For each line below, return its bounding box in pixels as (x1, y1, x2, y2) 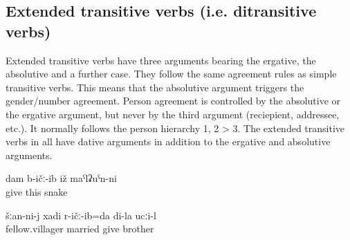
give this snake (6, 184, 68, 199)
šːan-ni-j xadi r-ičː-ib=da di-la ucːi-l (6, 207, 156, 222)
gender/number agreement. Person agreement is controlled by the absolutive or (6, 93, 341, 108)
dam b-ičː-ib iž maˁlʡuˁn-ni (6, 171, 117, 185)
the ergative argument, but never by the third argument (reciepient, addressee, (6, 107, 340, 121)
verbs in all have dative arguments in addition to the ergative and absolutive (6, 134, 331, 149)
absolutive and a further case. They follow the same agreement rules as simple (6, 66, 337, 81)
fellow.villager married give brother (6, 221, 154, 236)
